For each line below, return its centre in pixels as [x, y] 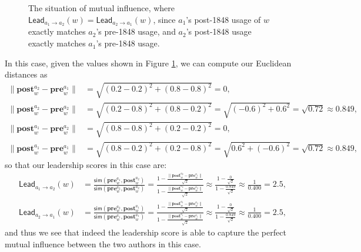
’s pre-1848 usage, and [136, 31]
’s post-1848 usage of [223, 19]
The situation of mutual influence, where [102, 8]
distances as [26, 74]
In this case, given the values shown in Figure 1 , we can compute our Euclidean [148, 63]
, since [164, 19]
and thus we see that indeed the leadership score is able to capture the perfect [146, 232]
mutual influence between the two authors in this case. [103, 243]
